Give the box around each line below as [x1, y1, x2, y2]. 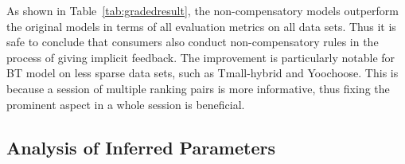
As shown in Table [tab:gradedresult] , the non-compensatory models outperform [6, 2, 399, 18]
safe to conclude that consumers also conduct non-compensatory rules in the [6, 33, 379, 50]
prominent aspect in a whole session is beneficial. [6, 96, 245, 112]
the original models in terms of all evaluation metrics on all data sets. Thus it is [6, 18, 396, 34]
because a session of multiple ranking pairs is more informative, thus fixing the [6, 80, 390, 96]
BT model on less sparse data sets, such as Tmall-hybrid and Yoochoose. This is [6, 64, 399, 81]
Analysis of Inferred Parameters [6, 135, 275, 159]
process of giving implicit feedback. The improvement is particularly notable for [6, 49, 395, 65]
